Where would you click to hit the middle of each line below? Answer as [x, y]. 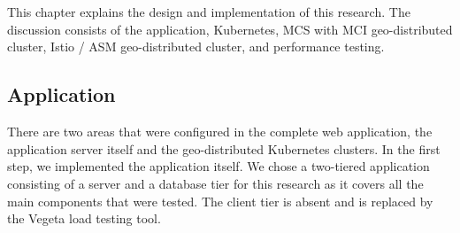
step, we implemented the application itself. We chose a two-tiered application [218, 166]
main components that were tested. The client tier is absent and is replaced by [220, 201]
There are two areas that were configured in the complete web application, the [220, 132]
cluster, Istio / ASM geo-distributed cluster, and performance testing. [196, 47]
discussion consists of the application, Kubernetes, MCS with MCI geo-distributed [230, 29]
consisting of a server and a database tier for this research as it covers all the [215, 183]
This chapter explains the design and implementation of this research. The [209, 12]
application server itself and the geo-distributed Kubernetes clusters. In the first [224, 148]
